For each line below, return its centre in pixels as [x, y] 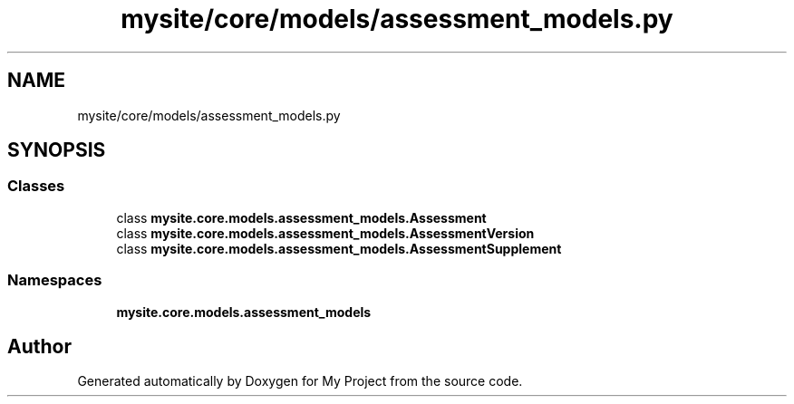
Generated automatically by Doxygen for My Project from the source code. [300, 381]
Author [39, 346]
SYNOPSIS [57, 150]
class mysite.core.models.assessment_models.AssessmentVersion [325, 233]
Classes [36, 186]
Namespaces [55, 280]
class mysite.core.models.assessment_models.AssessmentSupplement [339, 248]
